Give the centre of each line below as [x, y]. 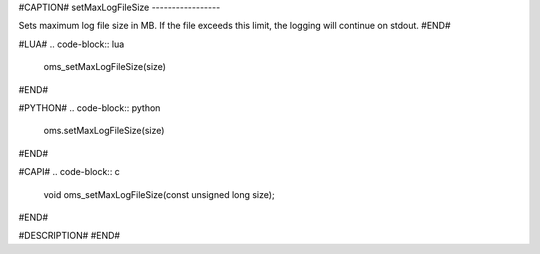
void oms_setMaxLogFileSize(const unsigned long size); [159, 194]
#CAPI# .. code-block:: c [69, 172]
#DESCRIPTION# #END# [69, 236]
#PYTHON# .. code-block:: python [89, 107]
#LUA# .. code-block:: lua [71, 44]
